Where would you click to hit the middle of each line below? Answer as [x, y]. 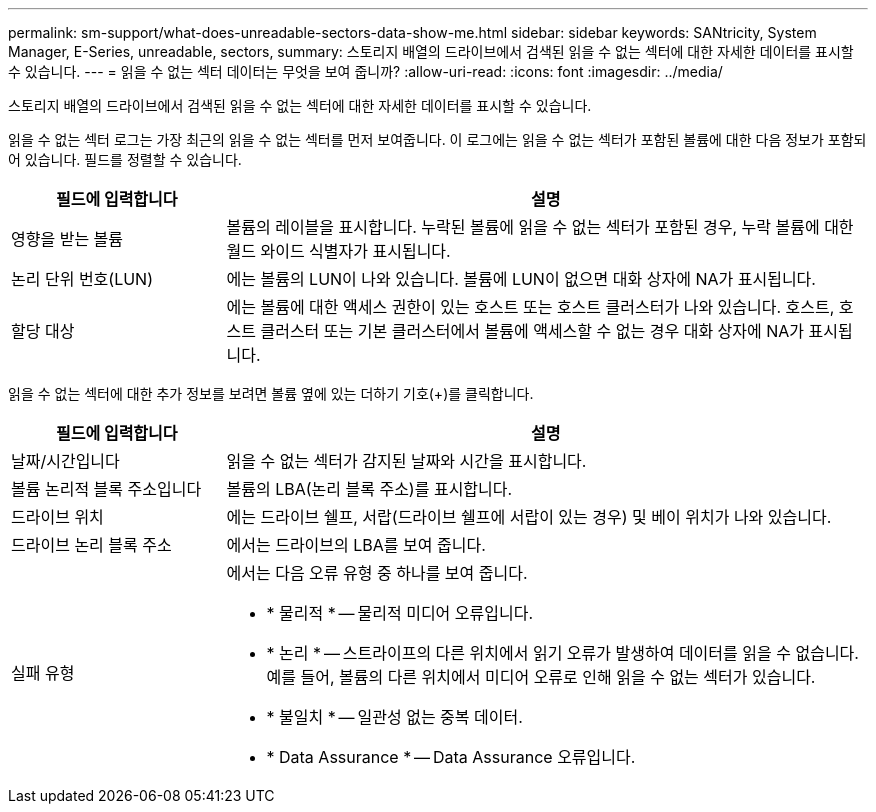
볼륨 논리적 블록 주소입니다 [106, 489]
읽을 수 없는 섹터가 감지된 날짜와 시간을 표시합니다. [406, 461]
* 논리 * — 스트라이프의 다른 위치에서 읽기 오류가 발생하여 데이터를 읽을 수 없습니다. [562, 653]
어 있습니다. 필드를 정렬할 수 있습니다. [125, 159]
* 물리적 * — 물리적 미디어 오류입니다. [400, 613]
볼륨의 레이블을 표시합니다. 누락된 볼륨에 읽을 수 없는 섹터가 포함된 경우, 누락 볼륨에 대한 [540, 227]
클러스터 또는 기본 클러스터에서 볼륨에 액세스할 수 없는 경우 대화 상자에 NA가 [532, 331]
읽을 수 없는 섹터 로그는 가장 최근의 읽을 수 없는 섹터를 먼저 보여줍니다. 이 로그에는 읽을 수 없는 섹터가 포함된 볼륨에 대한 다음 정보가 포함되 [437, 139]
